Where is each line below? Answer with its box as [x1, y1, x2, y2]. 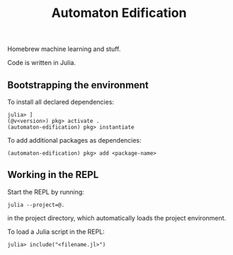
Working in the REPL [7, 169, 99, 181]
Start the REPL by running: [7, 187, 85, 196]
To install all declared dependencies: [7, 97, 115, 106]
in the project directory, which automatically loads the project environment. [7, 213, 227, 222]
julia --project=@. [7, 201, 65, 208]
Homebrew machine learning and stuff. [7, 45, 121, 54]
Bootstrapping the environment [7, 79, 149, 91]
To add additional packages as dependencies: [7, 136, 142, 144]
